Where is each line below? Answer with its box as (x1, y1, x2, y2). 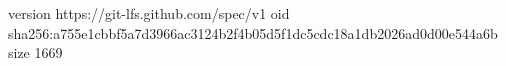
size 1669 (8, 42, 63, 63)
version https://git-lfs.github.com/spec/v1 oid (8, 3, 290, 23)
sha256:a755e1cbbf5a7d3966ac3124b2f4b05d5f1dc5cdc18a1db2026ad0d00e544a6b (8, 22, 498, 43)
